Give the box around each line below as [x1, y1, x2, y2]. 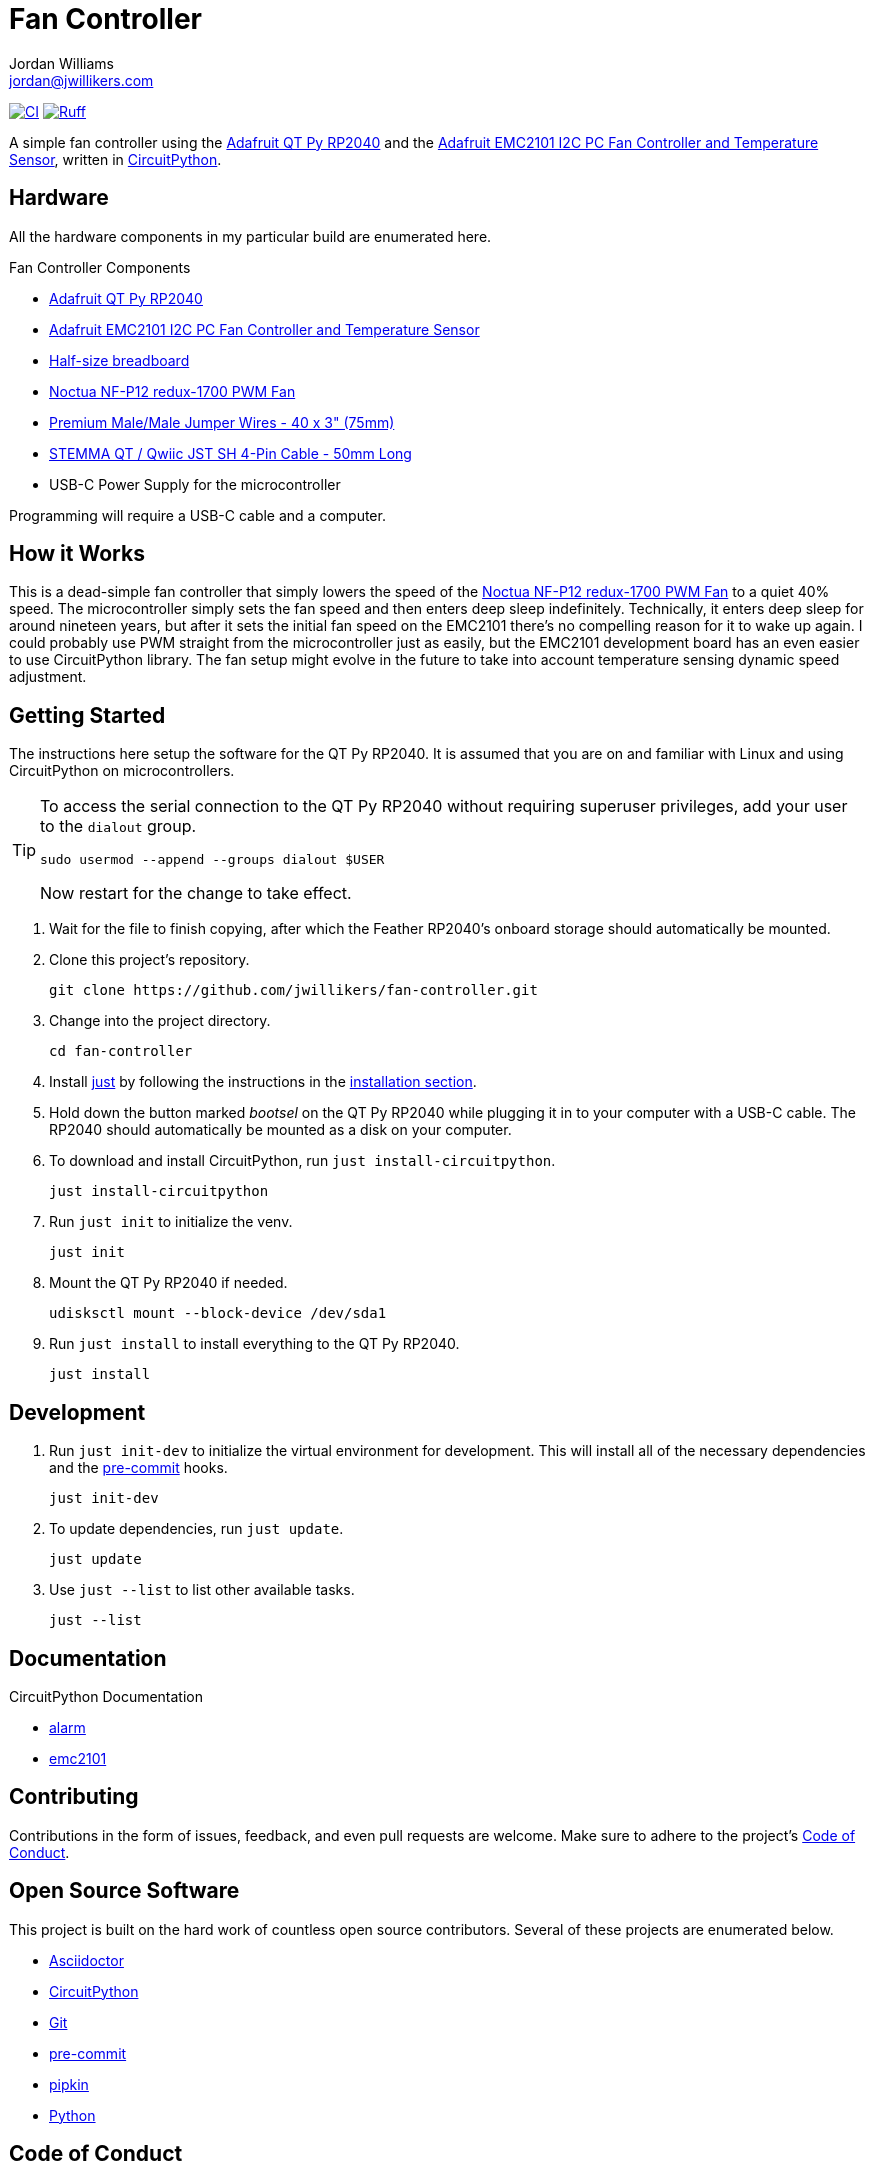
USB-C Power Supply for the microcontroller [49, 475, 341, 493]
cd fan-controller [49, 1043, 193, 1060]
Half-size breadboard [49, 351, 190, 369]
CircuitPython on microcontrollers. [9, 762, 235, 780]
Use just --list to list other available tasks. [49, 1581, 355, 1599]
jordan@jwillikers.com [9, 71, 154, 89]
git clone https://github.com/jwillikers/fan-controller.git [49, 982, 538, 999]
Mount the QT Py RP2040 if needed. [49, 1274, 288, 1292]
